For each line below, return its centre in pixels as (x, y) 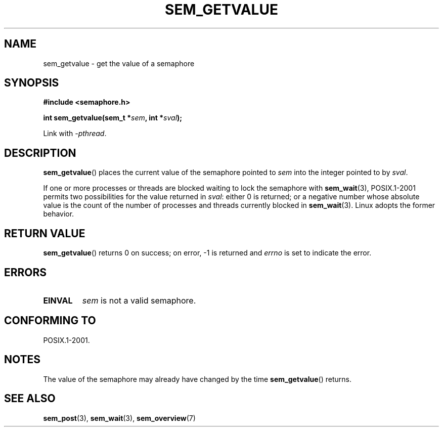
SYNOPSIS (32, 83)
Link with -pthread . (75, 134)
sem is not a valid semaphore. (139, 300)
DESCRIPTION (40, 153)
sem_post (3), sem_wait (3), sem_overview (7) (119, 418)
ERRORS (26, 272)
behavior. (59, 214)
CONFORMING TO (50, 321)
